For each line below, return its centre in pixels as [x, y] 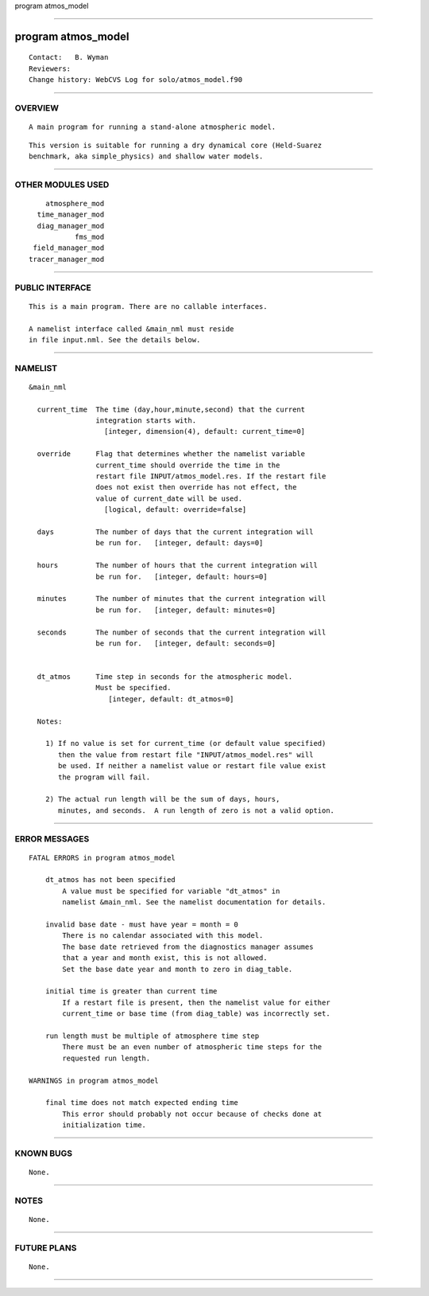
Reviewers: [50, 68]
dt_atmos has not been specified [110, 880]
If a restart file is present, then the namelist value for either [196, 1002]
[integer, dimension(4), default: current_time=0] [205, 431]
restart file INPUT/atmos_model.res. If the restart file [211, 476]
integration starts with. [146, 421]
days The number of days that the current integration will [175, 532]
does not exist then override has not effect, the [196, 487]
